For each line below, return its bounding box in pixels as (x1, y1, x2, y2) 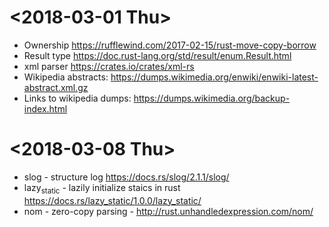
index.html (23, 102, 68, 115)
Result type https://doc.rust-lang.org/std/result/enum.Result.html (23, 49, 292, 61)
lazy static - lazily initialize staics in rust (23, 181, 181, 196)
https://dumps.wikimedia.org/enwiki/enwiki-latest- (110, 71, 319, 83)
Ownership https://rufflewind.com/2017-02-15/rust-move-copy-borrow (23, 39, 317, 51)
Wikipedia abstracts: (23, 71, 109, 83)
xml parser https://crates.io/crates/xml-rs (23, 60, 195, 72)
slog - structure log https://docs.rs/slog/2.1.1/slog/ (23, 171, 230, 183)
